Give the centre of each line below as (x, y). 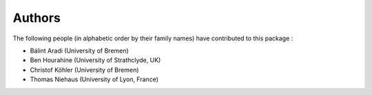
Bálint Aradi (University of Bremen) (79, 51)
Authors (37, 18)
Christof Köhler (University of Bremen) (84, 70)
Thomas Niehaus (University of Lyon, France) (94, 79)
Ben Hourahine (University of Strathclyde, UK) (95, 60)
